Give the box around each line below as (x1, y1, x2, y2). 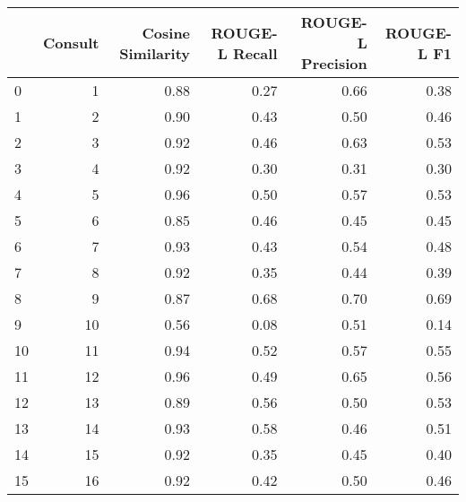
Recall (232, 42, 278, 64)
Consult (43, 32, 99, 53)
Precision (301, 53, 367, 74)
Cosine (142, 22, 191, 43)
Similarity (119, 42, 191, 64)
